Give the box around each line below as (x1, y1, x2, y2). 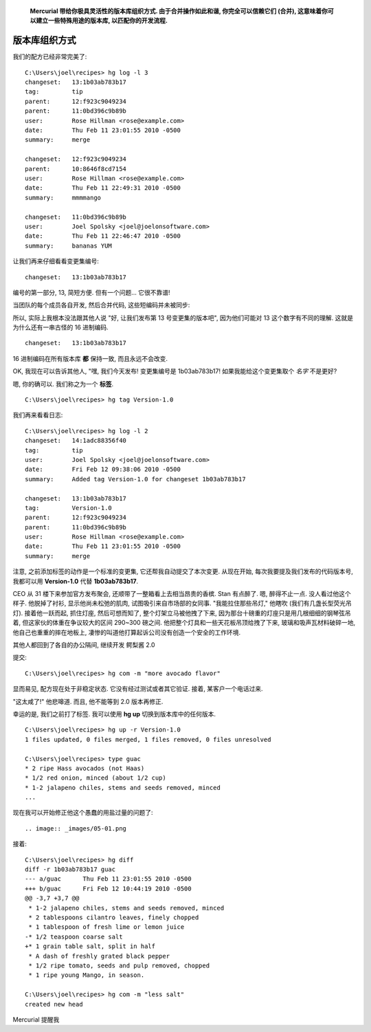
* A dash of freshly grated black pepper (28, 952, 170, 960)
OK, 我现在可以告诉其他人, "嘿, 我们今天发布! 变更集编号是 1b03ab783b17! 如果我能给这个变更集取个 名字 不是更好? (12, 367, 337, 375)
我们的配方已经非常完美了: (12, 52, 87, 61)
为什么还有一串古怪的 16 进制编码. (12, 323, 109, 331)
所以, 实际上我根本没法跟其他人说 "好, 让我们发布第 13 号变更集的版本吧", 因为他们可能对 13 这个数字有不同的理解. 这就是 (12, 314, 354, 322)
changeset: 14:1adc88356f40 (25, 437, 127, 445)
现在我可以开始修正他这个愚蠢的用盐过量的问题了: (12, 809, 154, 817)
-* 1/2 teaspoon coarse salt (25, 932, 123, 941)
